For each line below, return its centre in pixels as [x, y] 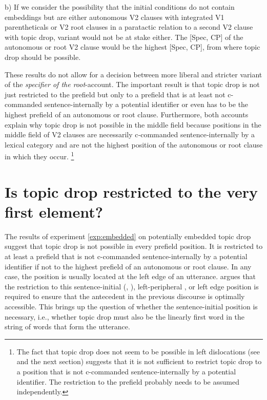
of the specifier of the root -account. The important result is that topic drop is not [132, 84]
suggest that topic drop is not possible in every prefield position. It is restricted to [134, 246]
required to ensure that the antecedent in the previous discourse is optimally [125, 296]
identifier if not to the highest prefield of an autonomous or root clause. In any [128, 266]
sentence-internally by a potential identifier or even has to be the [146, 104]
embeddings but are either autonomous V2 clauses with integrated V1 [115, 17]
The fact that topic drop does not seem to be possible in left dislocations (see [138, 351]
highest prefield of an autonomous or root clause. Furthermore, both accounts [127, 114]
